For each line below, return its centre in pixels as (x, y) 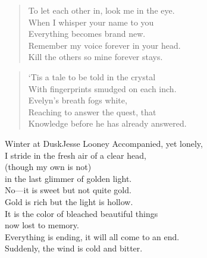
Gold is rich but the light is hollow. (69, 201)
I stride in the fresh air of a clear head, (76, 155)
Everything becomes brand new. (87, 34)
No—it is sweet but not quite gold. (68, 190)
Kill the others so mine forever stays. (95, 57)
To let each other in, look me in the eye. (101, 10)
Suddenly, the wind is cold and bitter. (74, 248)
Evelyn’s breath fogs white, (78, 100)
